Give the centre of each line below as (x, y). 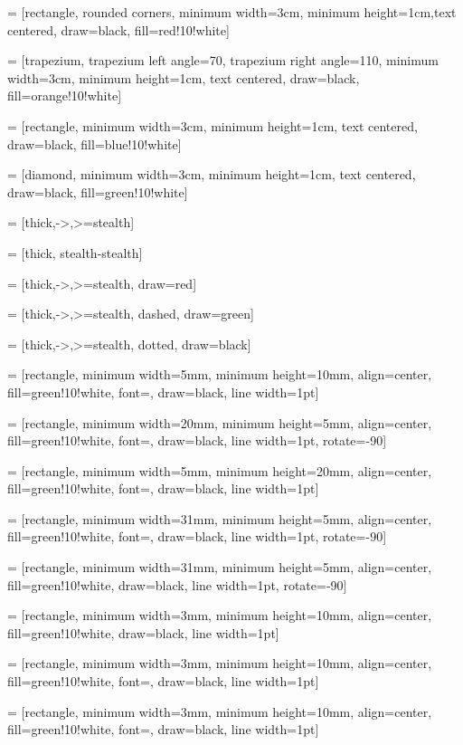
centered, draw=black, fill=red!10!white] (118, 29)
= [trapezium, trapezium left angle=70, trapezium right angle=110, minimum (223, 60)
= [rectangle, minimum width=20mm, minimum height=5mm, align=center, (220, 422)
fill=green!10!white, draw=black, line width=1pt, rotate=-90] (177, 584)
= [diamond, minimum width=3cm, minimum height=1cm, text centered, (212, 174)
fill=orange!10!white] (65, 96)
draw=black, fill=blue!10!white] (94, 143)
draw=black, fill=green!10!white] (98, 191)
